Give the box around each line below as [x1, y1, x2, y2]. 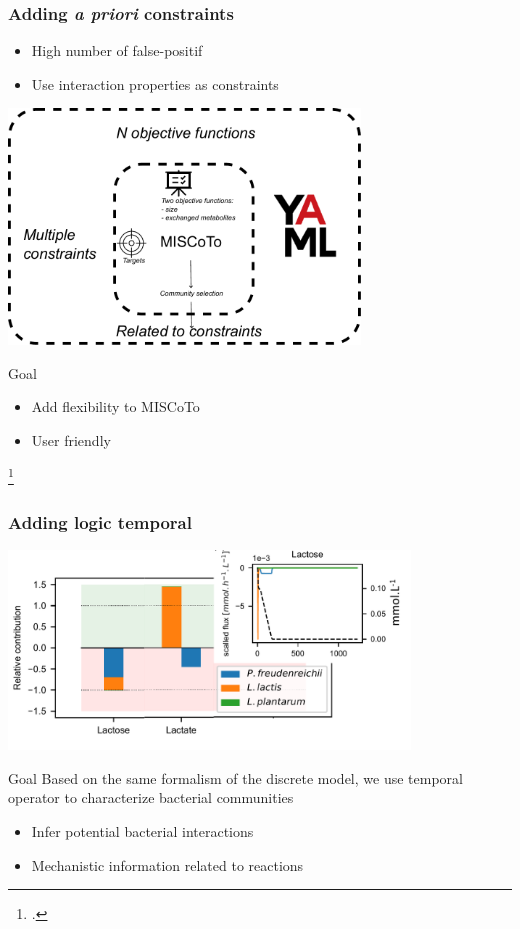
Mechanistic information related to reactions [31, 854, 304, 875]
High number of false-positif [31, 40, 203, 61]
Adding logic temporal [8, 509, 192, 534]
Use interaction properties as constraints [31, 73, 279, 94]
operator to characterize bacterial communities [8, 787, 294, 808]
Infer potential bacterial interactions [31, 820, 254, 841]
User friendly [31, 430, 111, 451]
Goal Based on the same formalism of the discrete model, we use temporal [8, 767, 463, 788]
